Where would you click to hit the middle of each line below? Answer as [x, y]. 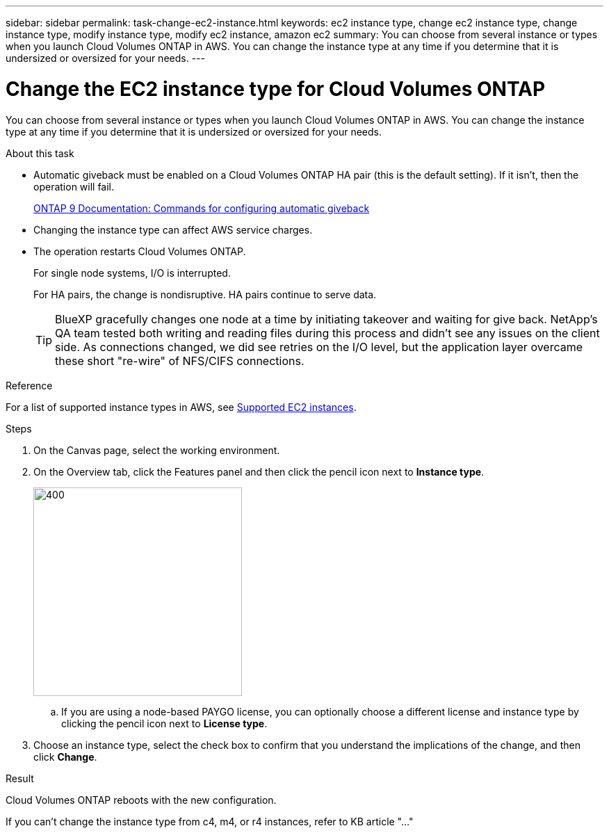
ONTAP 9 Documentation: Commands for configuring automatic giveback [202, 208]
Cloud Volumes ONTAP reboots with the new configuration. [141, 800]
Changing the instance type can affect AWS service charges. [173, 229]
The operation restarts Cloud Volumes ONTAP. [140, 251]
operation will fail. [74, 186]
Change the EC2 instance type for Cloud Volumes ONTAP [276, 89]
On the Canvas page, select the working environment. [157, 450]
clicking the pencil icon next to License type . [164, 723]
